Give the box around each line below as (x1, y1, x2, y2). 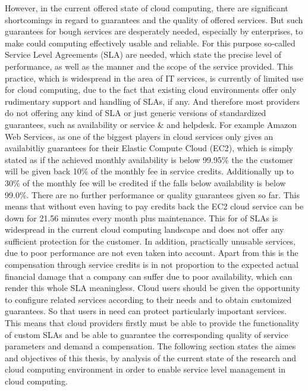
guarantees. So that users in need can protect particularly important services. (5, 305, 287, 317)
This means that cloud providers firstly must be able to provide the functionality (5, 317, 300, 329)
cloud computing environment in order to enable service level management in (5, 363, 285, 376)
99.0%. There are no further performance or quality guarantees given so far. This (5, 188, 300, 201)
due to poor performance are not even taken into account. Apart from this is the (5, 246, 298, 259)
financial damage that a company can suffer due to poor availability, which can (5, 270, 293, 282)
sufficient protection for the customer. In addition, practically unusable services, (5, 234, 296, 247)
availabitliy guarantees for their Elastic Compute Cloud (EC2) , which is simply (5, 142, 294, 154)
